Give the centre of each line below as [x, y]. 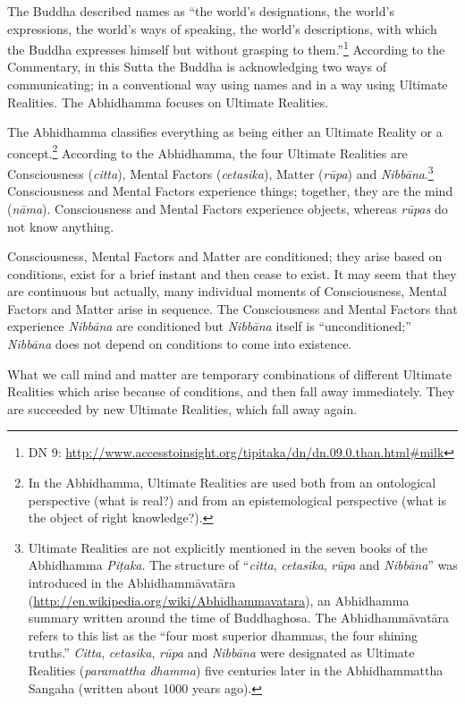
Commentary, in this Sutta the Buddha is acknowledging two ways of [197, 67]
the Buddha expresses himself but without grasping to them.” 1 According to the [226, 48]
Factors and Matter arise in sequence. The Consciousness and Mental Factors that [232, 308]
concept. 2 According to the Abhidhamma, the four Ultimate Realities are [207, 151]
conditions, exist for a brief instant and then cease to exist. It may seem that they [232, 273]
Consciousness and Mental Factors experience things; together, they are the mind [230, 191]
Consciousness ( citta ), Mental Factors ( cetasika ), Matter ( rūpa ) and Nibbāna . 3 [220, 172]
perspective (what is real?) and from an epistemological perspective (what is [237, 500]
